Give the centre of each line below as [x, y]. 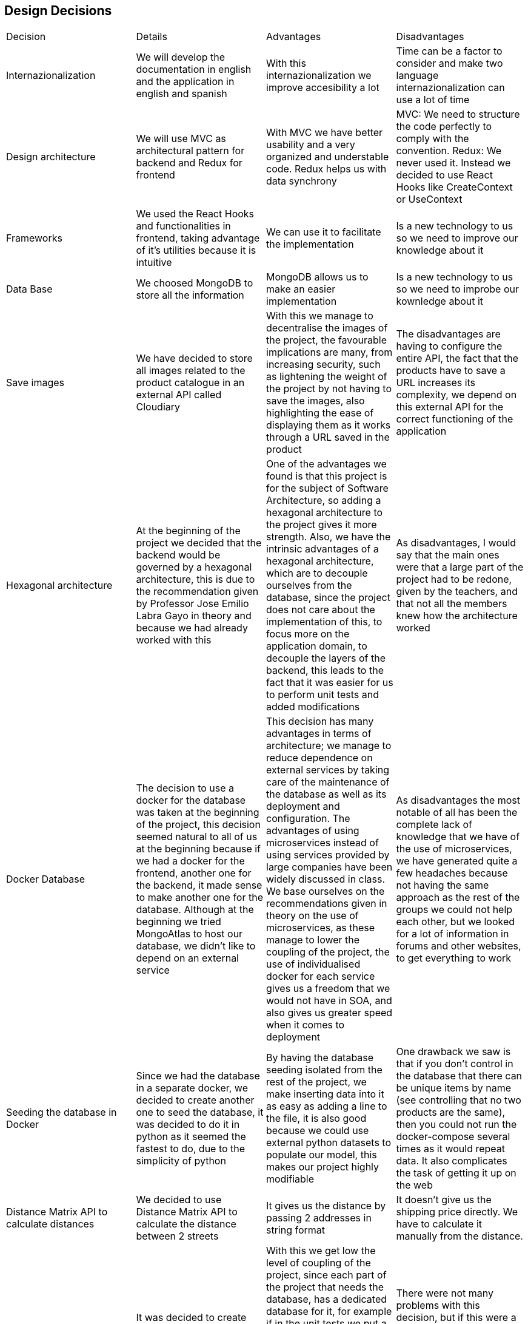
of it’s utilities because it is [196, 250]
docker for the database [191, 800]
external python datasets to [329, 1143]
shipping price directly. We [457, 1212]
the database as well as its [326, 794]
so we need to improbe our [457, 289]
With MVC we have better [325, 133]
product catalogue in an [190, 383]
